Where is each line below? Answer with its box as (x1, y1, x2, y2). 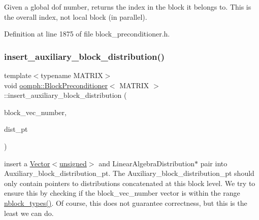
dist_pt (4, 124, 28, 134)
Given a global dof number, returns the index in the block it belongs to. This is (4, 2, 251, 12)
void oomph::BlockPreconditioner (4, 80, 108, 90)
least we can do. (4, 207, 54, 218)
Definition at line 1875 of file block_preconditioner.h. (4, 28, 170, 39)
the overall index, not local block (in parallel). (4, 11, 147, 22)
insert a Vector (4, 158, 50, 168)
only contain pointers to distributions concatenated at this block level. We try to (4, 177, 255, 188)
